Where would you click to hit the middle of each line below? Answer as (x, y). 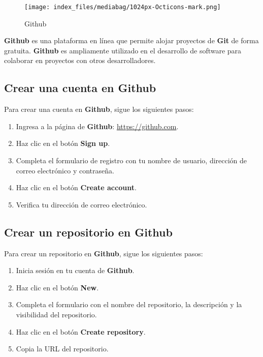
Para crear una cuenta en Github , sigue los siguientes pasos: (99, 109)
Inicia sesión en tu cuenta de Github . (75, 270)
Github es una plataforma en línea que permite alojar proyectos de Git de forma (131, 40)
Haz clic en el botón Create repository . (81, 331)
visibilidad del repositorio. (56, 314)
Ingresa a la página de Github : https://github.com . (97, 126)
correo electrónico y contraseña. (65, 170)
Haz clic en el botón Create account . (76, 187)
